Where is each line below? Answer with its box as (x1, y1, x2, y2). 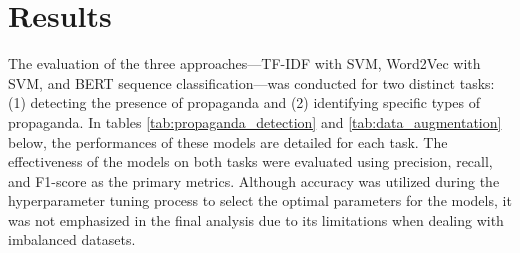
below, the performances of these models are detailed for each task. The (8, 131, 448, 152)
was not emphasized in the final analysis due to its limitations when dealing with (8, 209, 504, 230)
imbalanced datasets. (8, 229, 136, 250)
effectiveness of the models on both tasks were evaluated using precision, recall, (8, 151, 493, 172)
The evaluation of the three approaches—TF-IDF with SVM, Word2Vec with (8, 53, 481, 74)
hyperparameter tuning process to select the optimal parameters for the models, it (8, 190, 512, 211)
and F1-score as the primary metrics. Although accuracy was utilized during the (8, 170, 500, 191)
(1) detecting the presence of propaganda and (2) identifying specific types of (8, 92, 481, 113)
